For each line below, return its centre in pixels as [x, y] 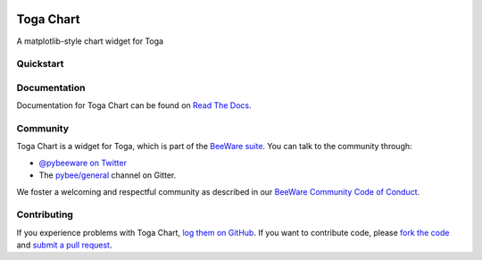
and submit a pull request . [64, 245]
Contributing [45, 214]
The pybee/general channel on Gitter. [108, 175]
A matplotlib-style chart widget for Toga [90, 41]
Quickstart [40, 64]
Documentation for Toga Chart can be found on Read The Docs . [134, 105]
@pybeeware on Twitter [83, 163]
